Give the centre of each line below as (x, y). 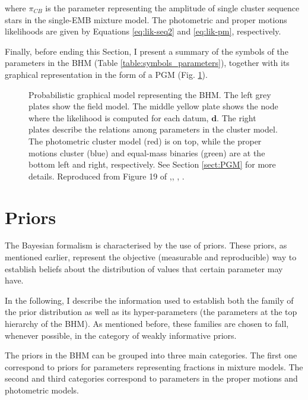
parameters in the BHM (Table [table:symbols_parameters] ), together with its (147, 63)
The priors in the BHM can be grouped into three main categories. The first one (151, 355)
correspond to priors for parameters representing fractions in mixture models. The (154, 366)
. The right (236, 117)
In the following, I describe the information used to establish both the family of (149, 300)
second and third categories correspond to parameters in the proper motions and (151, 378)
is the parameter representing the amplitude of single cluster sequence (172, 8)
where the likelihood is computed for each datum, (119, 117)
